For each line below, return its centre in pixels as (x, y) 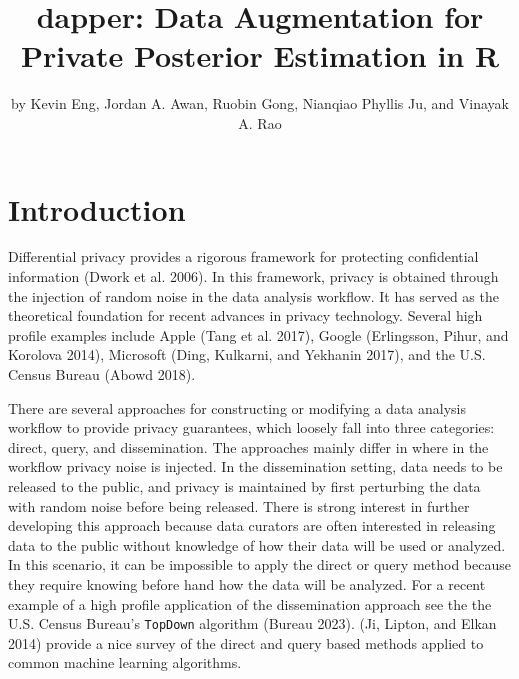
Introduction (97, 208)
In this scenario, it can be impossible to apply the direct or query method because (259, 564)
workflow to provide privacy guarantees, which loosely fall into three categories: (251, 427)
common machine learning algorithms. (125, 662)
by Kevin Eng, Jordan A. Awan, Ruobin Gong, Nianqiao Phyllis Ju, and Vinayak (260, 103)
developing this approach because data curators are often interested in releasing (252, 525)
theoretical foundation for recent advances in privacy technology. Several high (245, 315)
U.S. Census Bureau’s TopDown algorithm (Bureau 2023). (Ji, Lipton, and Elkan (252, 623)
